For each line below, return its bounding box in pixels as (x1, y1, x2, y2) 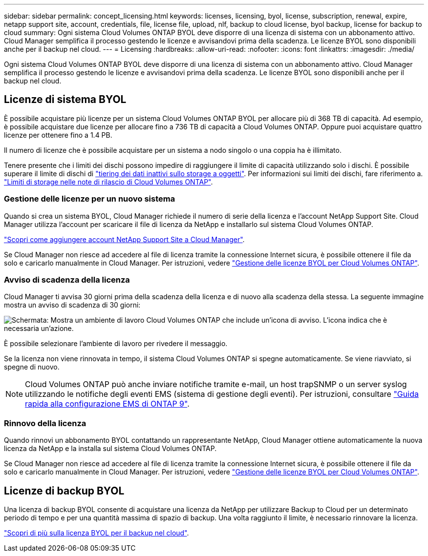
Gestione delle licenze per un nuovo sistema (4, 194, 175, 204)
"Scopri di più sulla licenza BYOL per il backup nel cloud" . (4, 528, 189, 537)
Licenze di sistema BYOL (4, 93, 127, 106)
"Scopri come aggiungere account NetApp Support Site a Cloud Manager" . (4, 235, 245, 244)
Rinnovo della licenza (4, 418, 86, 428)
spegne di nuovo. (4, 363, 60, 371)
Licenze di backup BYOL (4, 484, 125, 497)
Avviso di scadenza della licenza (4, 274, 130, 285)
